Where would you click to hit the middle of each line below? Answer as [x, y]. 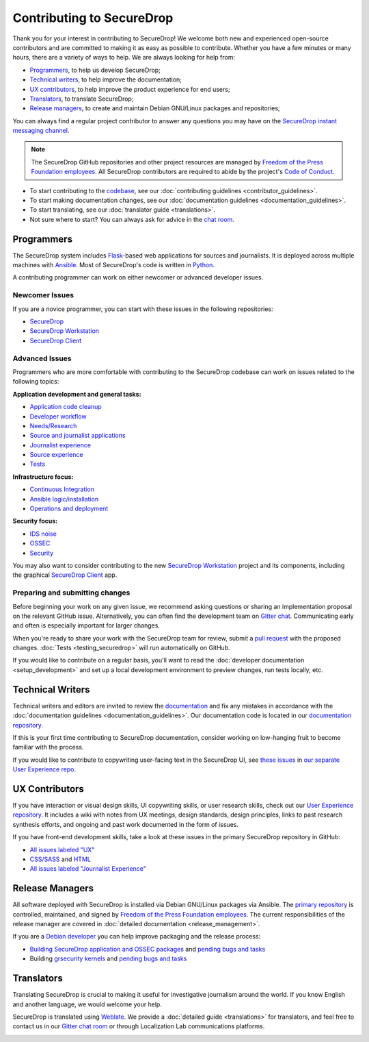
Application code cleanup [66, 407]
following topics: [36, 382]
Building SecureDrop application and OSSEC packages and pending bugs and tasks [148, 949]
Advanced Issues [42, 358]
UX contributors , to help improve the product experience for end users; [130, 89]
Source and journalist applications [78, 436]
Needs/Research [53, 425]
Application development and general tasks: [77, 394]
